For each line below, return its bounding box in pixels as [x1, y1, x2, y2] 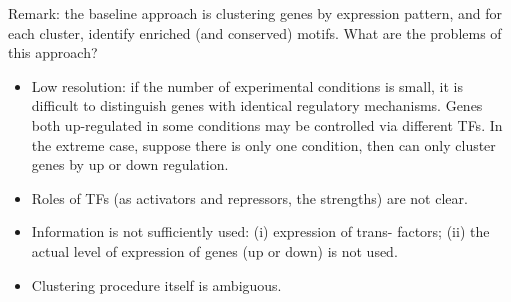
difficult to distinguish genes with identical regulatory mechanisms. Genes [31, 95, 483, 116]
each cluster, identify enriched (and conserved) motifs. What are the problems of [8, 22, 502, 43]
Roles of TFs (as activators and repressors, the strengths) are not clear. [31, 187, 468, 208]
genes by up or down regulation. [31, 154, 229, 175]
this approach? [8, 42, 98, 63]
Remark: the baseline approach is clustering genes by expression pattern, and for [8, 3, 503, 23]
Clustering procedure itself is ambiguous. [31, 274, 282, 295]
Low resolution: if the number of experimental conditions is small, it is [31, 75, 463, 96]
